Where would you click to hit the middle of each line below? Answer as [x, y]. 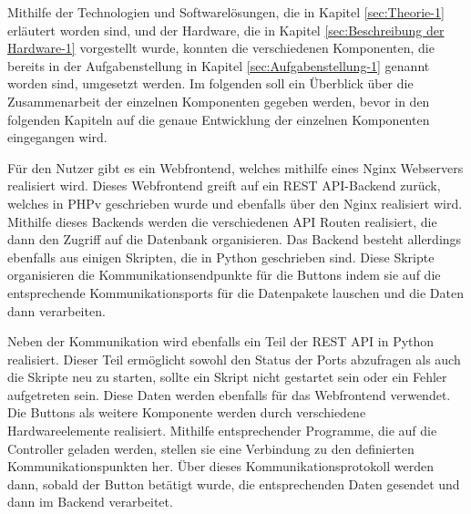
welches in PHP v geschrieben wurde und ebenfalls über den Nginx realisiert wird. [235, 203]
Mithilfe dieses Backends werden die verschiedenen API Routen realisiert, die [222, 221]
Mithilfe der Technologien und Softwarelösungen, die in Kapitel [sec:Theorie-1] [226, 12]
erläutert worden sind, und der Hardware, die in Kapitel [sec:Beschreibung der [226, 30]
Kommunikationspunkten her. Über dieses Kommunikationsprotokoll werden [220, 466]
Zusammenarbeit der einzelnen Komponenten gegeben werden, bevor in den [219, 101]
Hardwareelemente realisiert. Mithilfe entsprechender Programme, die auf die [222, 431]
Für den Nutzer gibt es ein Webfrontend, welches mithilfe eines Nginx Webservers [235, 167]
